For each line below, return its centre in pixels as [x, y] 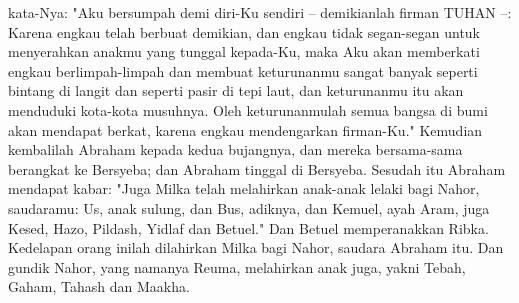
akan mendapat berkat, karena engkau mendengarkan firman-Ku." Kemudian [245, 129]
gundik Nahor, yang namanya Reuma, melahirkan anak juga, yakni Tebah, [237, 266]
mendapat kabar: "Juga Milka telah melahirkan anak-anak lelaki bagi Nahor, [244, 188]
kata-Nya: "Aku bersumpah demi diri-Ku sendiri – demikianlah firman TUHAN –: [260, 12]
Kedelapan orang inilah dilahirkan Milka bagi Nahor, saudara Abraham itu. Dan [256, 247]
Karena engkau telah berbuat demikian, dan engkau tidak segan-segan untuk [244, 31]
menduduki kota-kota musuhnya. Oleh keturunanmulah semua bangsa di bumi [248, 109]
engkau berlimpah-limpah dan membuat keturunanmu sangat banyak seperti [243, 70]
